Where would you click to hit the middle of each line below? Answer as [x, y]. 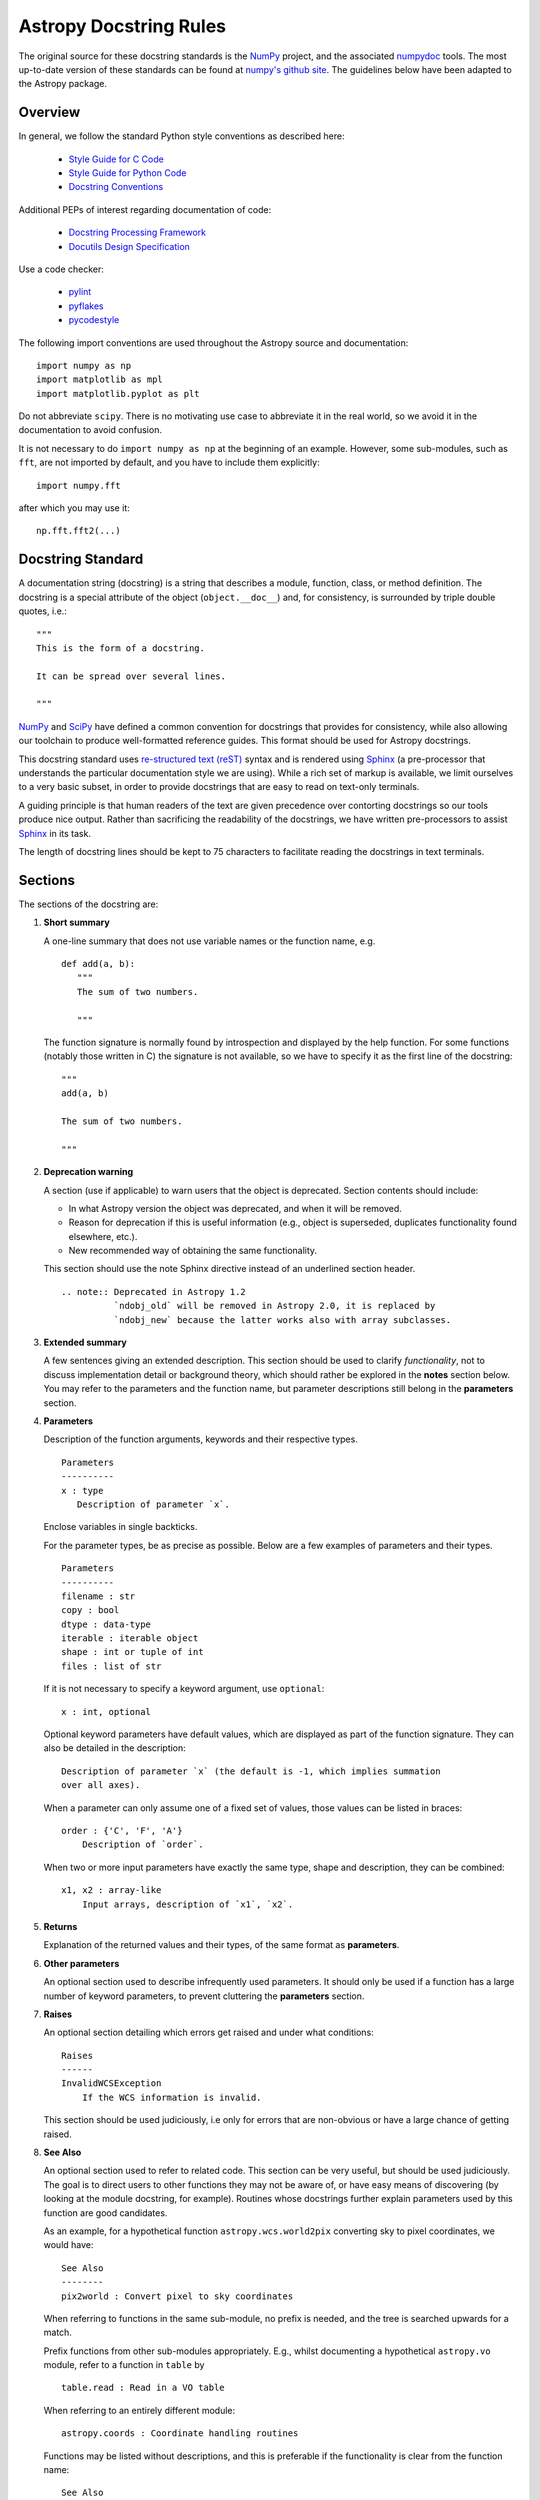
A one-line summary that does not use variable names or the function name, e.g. [209, 941]
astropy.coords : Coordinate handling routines [180, 2433]
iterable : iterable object [130, 1638]
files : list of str [111, 1666]
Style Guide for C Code [116, 159]
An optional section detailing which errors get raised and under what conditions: [208, 2032]
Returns [60, 1926]
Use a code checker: [61, 269]
